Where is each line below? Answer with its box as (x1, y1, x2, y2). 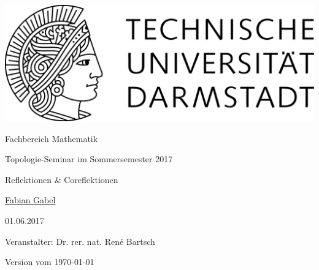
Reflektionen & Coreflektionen (5, 173, 118, 186)
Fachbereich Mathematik (5, 132, 98, 144)
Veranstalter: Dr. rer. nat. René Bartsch (5, 234, 155, 247)
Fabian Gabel (5, 193, 56, 206)
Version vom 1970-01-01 (5, 255, 94, 268)
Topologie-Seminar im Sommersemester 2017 (5, 152, 173, 165)
